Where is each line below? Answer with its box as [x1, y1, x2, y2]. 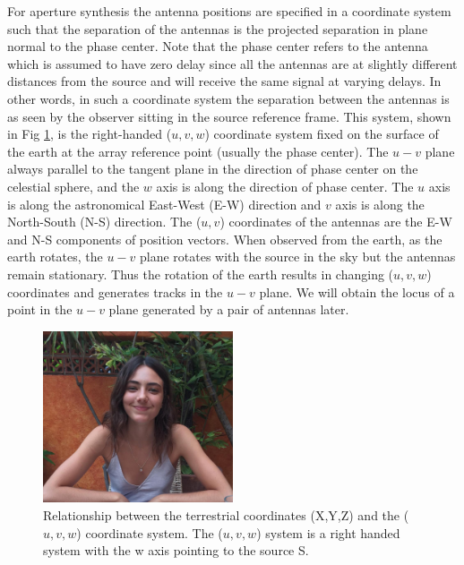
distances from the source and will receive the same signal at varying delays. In [7, 72, 442, 90]
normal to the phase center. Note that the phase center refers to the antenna [7, 37, 428, 56]
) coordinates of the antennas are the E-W [219, 212, 452, 231]
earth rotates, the [7, 247, 103, 266]
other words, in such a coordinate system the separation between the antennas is [7, 89, 450, 107]
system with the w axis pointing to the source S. [43, 541, 309, 560]
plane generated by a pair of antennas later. [108, 300, 349, 319]
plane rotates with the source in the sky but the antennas [139, 247, 456, 266]
